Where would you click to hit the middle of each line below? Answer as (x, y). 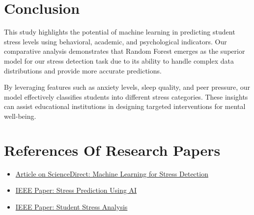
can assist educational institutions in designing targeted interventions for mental (125, 106)
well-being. (20, 116)
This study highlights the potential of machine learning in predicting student (120, 32)
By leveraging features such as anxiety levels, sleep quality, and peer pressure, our (127, 87)
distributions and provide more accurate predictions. (83, 70)
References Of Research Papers (112, 150)
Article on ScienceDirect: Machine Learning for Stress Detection (112, 173)
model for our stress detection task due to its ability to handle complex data (119, 60)
